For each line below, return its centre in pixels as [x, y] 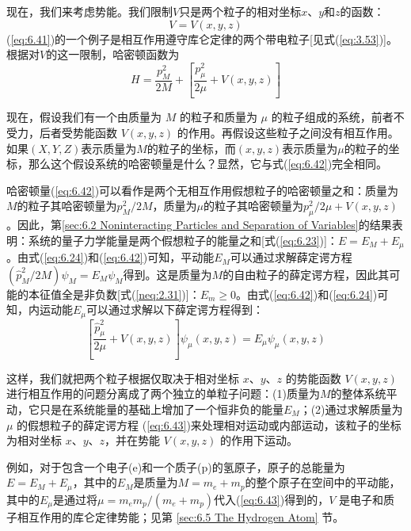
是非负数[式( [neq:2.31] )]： [136, 294]
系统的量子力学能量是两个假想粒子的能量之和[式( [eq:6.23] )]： [183, 240]
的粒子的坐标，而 [191, 148]
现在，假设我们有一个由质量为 [84, 117]
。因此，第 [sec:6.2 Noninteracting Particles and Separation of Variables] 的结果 [199, 225]
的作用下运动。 [259, 440]
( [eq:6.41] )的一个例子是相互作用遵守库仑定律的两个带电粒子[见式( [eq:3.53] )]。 [202, 38]
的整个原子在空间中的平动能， [323, 482]
